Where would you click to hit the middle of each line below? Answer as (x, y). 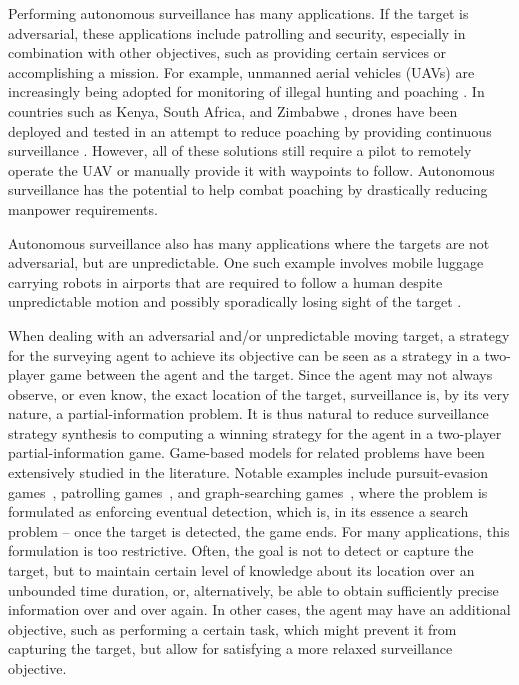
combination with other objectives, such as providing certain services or (227, 52)
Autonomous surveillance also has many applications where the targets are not (249, 242)
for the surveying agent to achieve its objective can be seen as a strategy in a (244, 354)
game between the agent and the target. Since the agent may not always (271, 374)
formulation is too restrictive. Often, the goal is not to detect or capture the (241, 550)
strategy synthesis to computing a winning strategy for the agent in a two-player (255, 432)
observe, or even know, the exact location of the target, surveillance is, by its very (259, 393)
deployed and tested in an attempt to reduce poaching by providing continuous (250, 130)
